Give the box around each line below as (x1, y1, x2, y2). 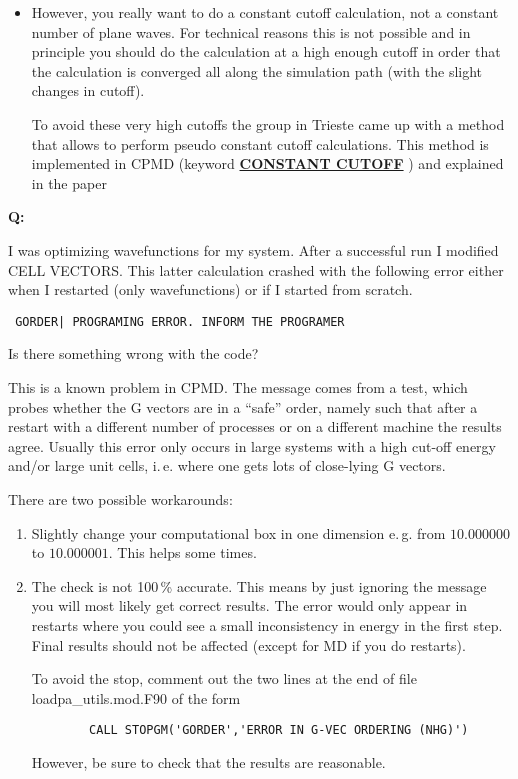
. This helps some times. (108, 542, 257, 563)
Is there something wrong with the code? (8, 343, 259, 364)
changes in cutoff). (31, 80, 145, 101)
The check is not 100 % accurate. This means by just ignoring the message (31, 575, 487, 596)
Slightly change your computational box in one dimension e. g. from (31, 522, 446, 543)
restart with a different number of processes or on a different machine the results (8, 416, 502, 437)
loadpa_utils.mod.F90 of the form (31, 687, 241, 708)
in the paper (31, 172, 107, 193)
